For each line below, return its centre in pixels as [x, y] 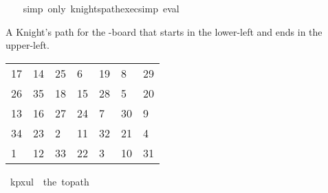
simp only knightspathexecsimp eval [101, 8]
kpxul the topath [50, 181]
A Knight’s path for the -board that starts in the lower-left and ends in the [164, 31]
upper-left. [28, 45]
